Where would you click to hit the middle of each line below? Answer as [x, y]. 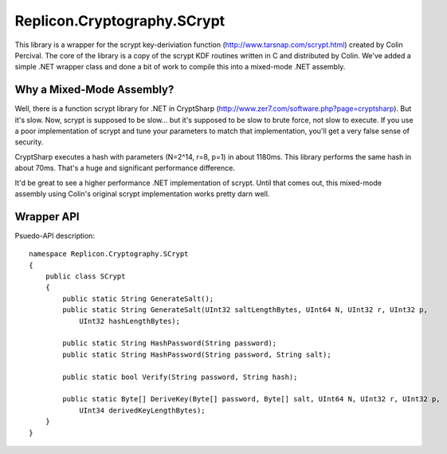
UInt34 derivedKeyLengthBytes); [143, 410]
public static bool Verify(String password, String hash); [180, 377]
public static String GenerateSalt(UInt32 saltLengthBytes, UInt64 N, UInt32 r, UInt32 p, [245, 310]
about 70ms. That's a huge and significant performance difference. [125, 168]
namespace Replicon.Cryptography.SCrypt [109, 254]
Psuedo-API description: [55, 235]
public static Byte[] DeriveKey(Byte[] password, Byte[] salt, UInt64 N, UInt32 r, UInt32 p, [252, 399]
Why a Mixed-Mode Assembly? [94, 90]
